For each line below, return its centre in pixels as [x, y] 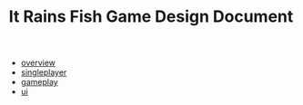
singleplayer [44, 72]
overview [38, 63]
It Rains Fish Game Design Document [151, 17]
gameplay [40, 82]
